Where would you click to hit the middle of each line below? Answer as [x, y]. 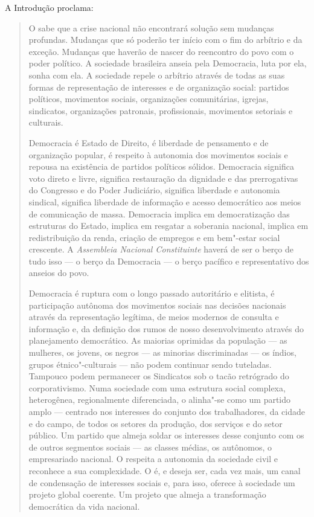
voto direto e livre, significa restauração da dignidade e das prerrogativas [163, 178]
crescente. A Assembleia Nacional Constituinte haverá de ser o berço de [161, 249]
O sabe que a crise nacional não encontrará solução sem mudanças [151, 27]
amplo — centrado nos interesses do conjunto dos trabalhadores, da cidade [167, 411]
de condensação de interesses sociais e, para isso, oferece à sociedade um [162, 482]
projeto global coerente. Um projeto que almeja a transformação [147, 494]
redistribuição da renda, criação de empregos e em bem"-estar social [154, 237]
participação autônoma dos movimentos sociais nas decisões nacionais [157, 305]
